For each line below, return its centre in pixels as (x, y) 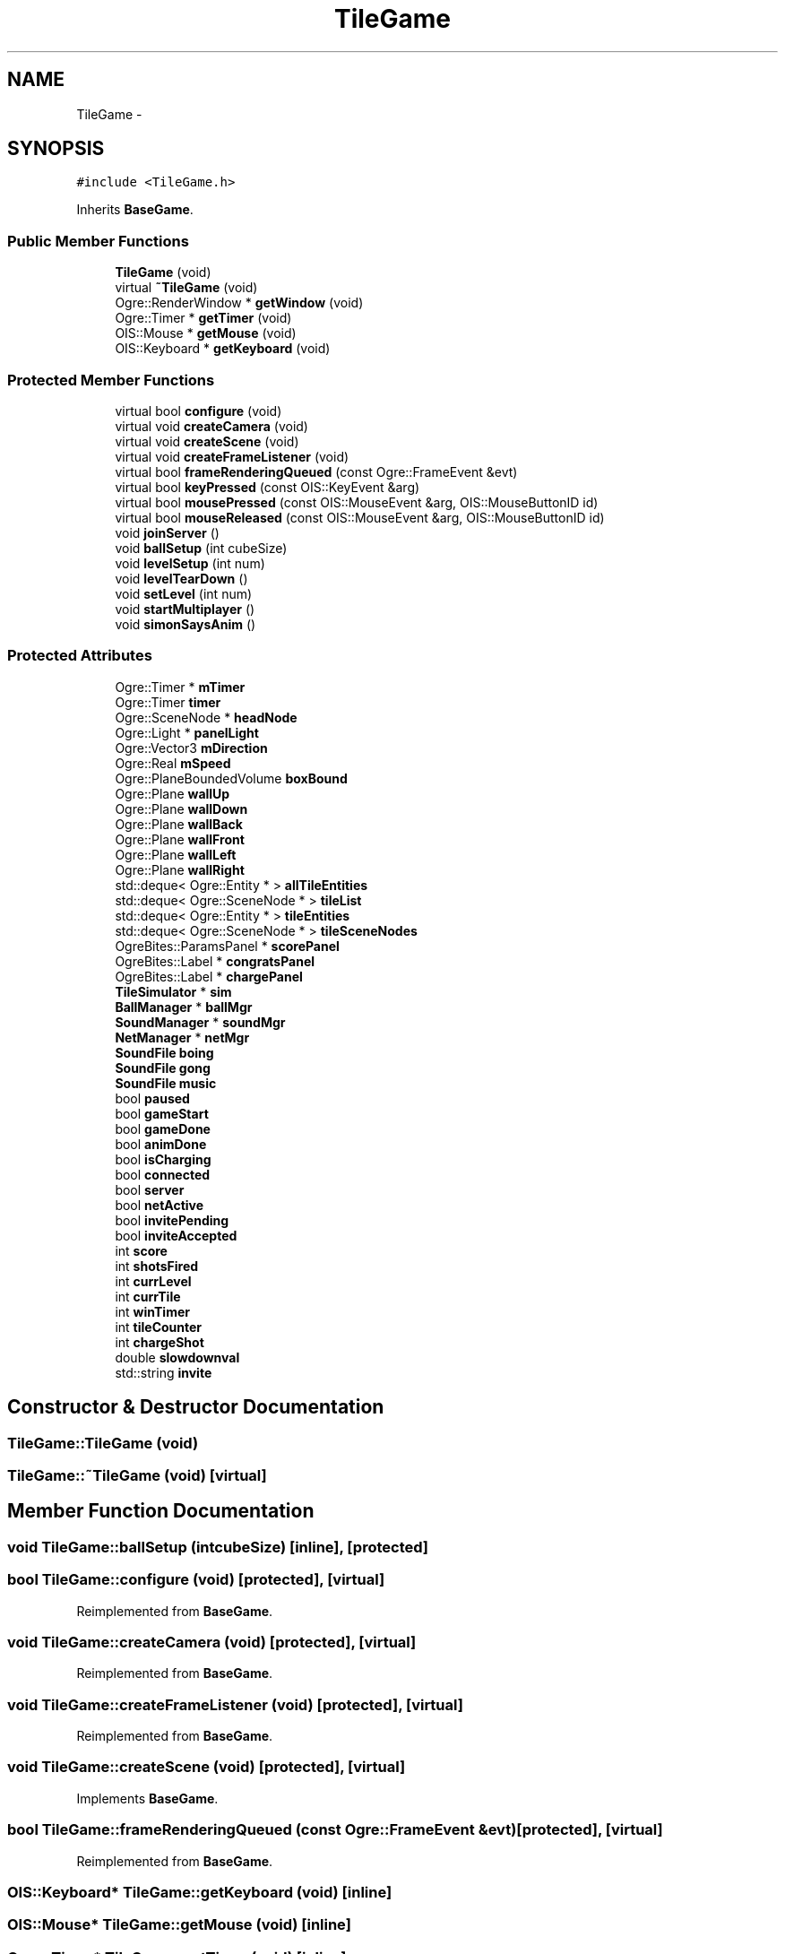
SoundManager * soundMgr (200, 1022)
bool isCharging (163, 1159)
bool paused (152, 1098)
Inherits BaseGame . (135, 210)
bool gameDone (163, 1128)
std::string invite (164, 1372)
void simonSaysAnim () (185, 624)
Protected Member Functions (111, 380)
